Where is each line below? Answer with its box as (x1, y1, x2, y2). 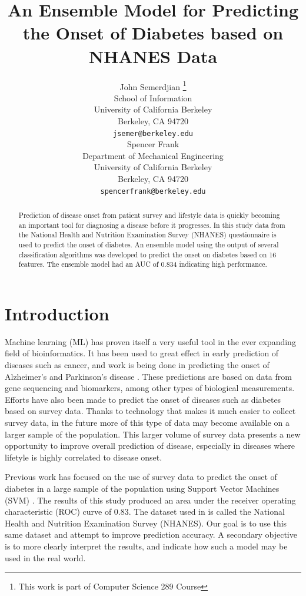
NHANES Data (88, 44, 218, 68)
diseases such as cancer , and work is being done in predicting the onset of (5, 359, 270, 371)
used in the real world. (5, 551, 86, 564)
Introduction (5, 301, 109, 325)
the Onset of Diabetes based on (22, 21, 284, 45)
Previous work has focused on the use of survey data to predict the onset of (5, 471, 277, 483)
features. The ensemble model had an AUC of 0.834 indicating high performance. (18, 259, 267, 269)
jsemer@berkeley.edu (112, 129, 194, 138)
